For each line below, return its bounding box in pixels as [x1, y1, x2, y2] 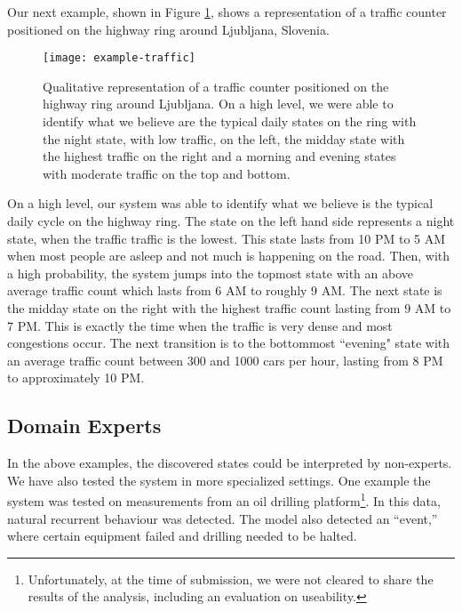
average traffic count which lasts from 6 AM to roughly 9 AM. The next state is [7, 281, 442, 300]
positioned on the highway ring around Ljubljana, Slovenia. [7, 20, 330, 38]
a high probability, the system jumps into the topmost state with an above [7, 263, 413, 282]
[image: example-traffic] [43, 52, 195, 65]
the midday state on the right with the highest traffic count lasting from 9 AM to [7, 298, 451, 317]
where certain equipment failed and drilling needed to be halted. [7, 527, 357, 545]
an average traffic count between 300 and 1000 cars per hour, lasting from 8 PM [7, 350, 443, 369]
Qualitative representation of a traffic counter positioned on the [43, 76, 389, 95]
